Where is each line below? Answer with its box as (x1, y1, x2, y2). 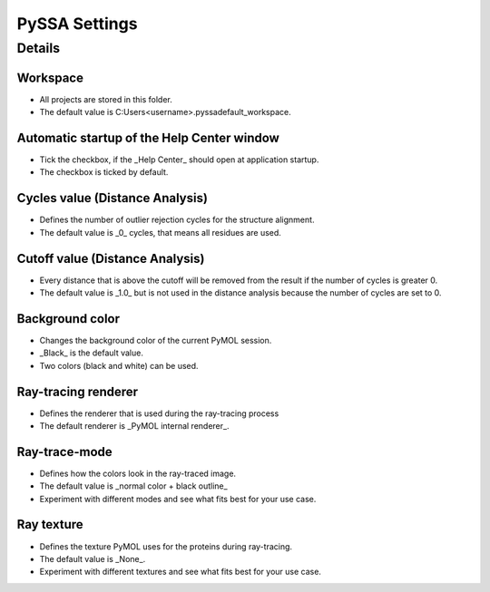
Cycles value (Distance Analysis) (16, 190, 209, 206)
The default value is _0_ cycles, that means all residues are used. (39, 227, 281, 238)
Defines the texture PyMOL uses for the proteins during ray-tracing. (39, 540, 293, 552)
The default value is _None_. (39, 553, 146, 564)
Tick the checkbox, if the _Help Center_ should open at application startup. (39, 154, 319, 165)
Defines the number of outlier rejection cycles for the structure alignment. (39, 214, 315, 226)
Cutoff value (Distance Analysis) (16, 250, 205, 267)
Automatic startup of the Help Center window (16, 130, 280, 145)
